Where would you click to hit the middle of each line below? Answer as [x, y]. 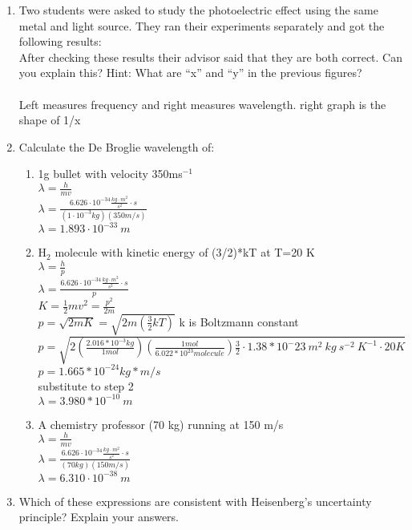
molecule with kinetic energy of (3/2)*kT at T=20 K [185, 252]
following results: [60, 41]
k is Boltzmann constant [239, 321]
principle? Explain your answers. [99, 517]
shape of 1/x [50, 120]
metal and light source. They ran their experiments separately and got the [202, 25]
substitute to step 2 [86, 385]
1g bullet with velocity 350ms [110, 174]
